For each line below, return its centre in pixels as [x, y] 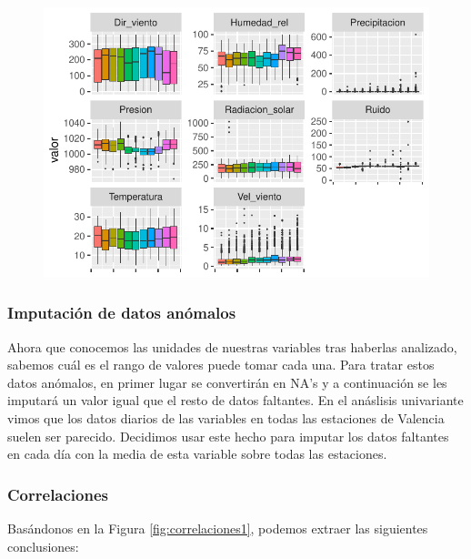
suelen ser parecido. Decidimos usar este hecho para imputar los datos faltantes [228, 436]
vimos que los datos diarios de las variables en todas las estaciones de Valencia [226, 417]
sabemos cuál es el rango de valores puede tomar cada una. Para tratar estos [221, 365]
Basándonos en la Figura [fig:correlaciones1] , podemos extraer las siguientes [218, 528]
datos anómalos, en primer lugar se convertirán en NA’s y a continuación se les [227, 382]
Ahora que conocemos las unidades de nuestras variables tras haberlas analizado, [232, 346]
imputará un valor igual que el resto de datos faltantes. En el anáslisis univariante [235, 400]
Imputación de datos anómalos [122, 313]
